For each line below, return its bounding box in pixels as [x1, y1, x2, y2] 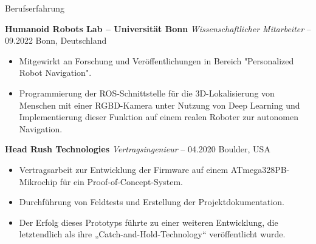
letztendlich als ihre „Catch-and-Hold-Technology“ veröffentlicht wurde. [19, 228, 286, 240]
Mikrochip [19, 175, 58, 188]
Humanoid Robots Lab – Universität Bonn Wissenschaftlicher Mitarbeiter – [5, 22, 311, 35]
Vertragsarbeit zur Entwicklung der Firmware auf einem [19, 163, 228, 175]
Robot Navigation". [19, 66, 92, 79]
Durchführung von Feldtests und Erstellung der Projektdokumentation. [19, 195, 284, 208]
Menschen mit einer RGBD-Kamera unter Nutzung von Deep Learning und [19, 98, 300, 111]
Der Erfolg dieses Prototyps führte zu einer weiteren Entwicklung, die [19, 215, 278, 228]
